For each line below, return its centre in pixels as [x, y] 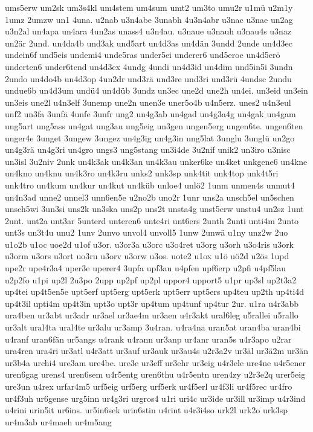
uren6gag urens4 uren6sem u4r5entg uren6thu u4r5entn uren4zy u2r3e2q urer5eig [155, 374]
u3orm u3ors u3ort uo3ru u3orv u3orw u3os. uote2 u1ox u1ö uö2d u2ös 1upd [147, 256]
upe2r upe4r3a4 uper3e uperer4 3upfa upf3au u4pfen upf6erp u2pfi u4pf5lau [146, 268]
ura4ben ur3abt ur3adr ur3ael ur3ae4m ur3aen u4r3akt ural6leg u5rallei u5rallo [152, 315]
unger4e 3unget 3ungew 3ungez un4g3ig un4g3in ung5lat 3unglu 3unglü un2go [150, 137]
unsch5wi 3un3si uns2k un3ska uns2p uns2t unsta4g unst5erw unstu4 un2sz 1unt [154, 209]
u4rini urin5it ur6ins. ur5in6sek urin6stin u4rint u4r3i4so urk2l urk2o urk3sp [146, 410]
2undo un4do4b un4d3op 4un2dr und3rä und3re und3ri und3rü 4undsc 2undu [148, 78]
